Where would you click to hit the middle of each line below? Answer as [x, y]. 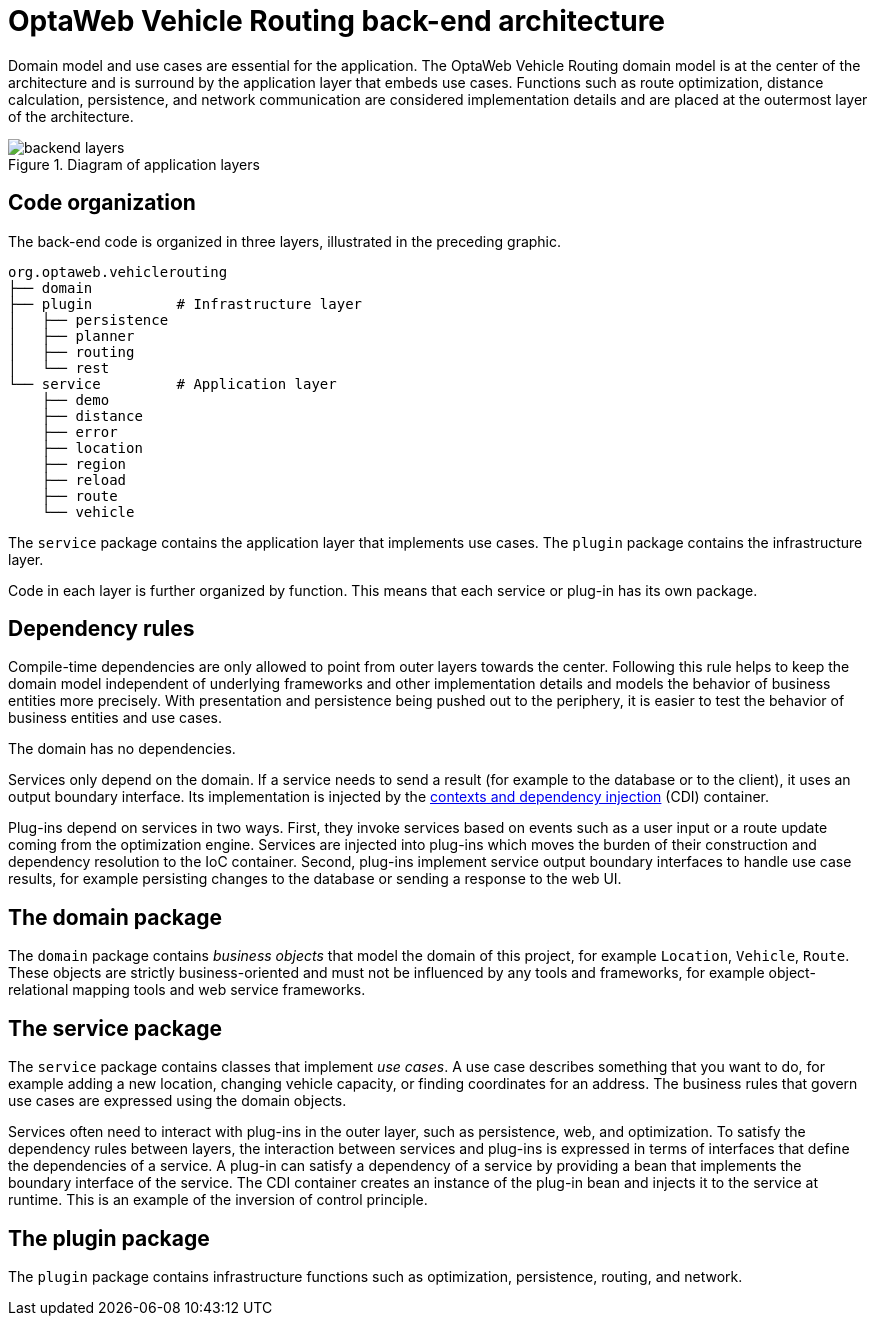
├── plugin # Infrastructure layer [185, 303]
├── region [84, 463]
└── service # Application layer [172, 383]
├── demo [75, 399]
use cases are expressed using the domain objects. [177, 1101]
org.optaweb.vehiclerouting [118, 271]
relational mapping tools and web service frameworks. [187, 990]
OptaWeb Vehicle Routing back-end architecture [337, 21]
